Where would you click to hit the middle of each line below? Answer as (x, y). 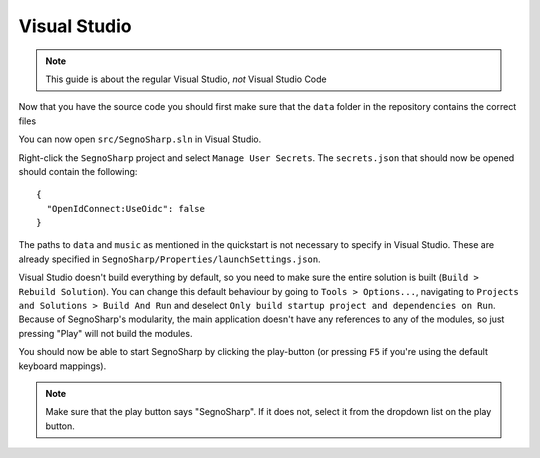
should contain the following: (78, 171)
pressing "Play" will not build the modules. (105, 333)
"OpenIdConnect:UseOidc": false (125, 208)
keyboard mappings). (62, 366)
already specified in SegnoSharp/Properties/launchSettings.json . (169, 259)
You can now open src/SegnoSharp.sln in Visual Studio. (140, 139)
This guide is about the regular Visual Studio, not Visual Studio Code (186, 79)
